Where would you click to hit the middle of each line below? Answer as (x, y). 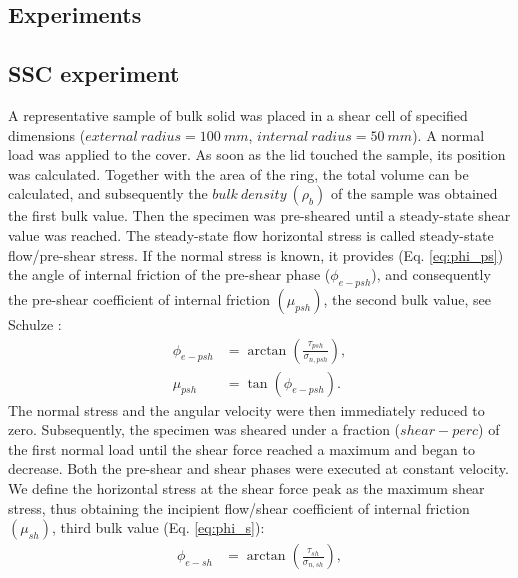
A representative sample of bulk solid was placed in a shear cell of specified (238, 114)
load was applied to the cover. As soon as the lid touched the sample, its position (257, 154)
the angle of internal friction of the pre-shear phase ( (169, 274)
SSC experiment (94, 73)
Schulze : (35, 323)
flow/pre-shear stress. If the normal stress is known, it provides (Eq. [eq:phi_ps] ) (256, 254)
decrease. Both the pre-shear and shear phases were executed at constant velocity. (258, 468)
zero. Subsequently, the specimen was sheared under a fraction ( (204, 429)
